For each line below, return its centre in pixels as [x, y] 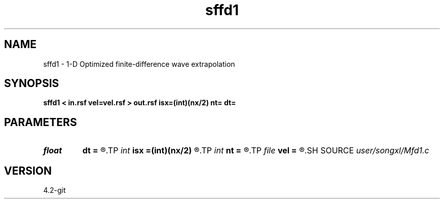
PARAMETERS [41, 122]
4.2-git [54, 190]
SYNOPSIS [32, 84]
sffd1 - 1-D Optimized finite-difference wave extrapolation [139, 64]
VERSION [28, 171]
